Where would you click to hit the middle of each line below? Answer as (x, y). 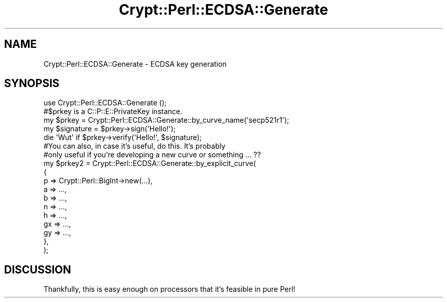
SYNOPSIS (32, 84)
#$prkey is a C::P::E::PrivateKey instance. (113, 112)
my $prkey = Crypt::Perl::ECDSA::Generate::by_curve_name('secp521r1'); (166, 120)
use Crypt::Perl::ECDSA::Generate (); (105, 103)
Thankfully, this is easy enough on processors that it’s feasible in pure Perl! (169, 289)
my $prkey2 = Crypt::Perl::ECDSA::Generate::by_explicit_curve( (150, 163)
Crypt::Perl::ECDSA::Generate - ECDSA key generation (135, 64)
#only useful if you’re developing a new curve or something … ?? (152, 155)
